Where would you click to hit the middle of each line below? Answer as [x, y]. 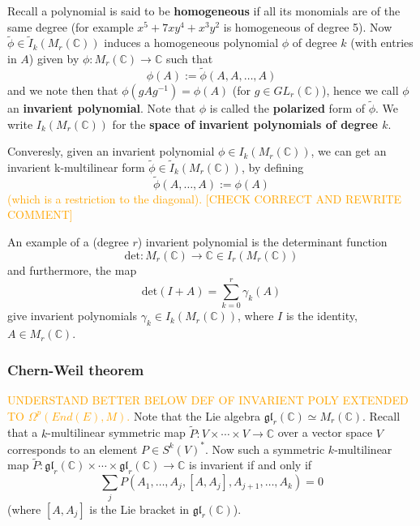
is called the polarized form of [287, 108]
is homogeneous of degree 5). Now [308, 26]
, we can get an [349, 151]
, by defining [272, 167]
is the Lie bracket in [139, 509]
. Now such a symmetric [265, 449]
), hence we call [360, 90]
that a [23, 432]
